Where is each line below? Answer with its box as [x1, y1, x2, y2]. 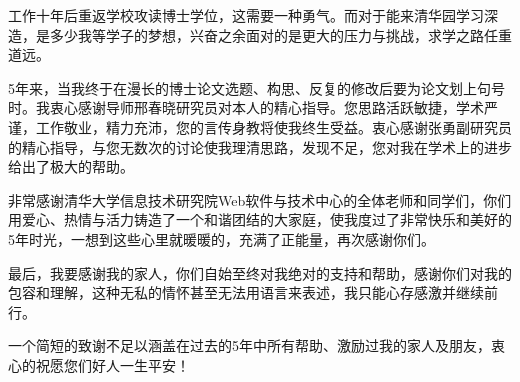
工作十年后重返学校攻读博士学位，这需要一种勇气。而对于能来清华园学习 [8, 5, 484, 25]
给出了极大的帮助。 [8, 156, 134, 177]
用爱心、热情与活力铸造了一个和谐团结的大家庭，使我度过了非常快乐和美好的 [8, 209, 512, 230]
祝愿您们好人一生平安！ [35, 354, 190, 375]
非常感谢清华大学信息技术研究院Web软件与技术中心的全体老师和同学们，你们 [8, 189, 512, 210]
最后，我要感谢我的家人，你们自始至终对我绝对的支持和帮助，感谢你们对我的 [8, 262, 512, 283]
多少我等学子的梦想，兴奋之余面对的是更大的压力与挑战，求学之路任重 [49, 24, 512, 45]
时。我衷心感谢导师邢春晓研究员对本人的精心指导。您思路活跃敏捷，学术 [8, 97, 484, 118]
